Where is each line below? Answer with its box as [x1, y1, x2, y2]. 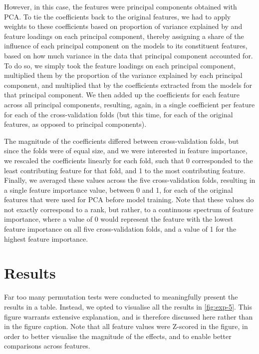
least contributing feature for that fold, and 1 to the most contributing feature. [4, 165, 246, 175]
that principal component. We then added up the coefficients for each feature [4, 89, 240, 100]
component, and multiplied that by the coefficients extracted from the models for [4, 79, 252, 90]
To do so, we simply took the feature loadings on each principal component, [4, 60, 236, 70]
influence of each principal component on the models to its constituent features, [4, 40, 248, 51]
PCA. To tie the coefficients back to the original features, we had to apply [4, 11, 231, 21]
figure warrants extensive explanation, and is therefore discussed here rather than [4, 311, 253, 322]
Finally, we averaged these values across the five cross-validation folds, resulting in [4, 175, 256, 185]
